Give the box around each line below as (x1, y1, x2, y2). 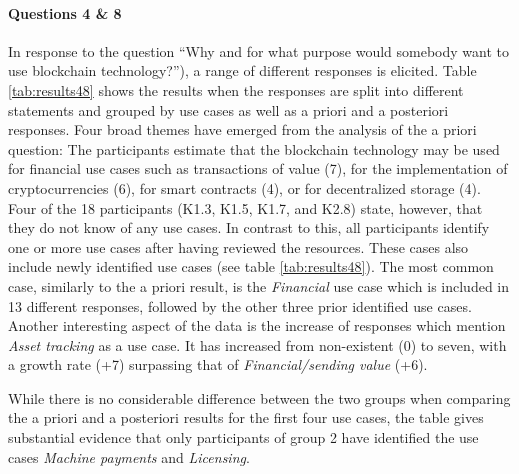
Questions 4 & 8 (8, 2, 122, 23)
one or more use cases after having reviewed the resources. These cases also (8, 236, 469, 257)
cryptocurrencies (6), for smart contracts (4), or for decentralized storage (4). (8, 177, 481, 198)
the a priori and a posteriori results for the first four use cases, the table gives (8, 407, 484, 428)
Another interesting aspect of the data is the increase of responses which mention (8, 315, 506, 336)
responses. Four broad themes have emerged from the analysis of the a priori (8, 119, 477, 140)
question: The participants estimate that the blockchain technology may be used (8, 138, 500, 159)
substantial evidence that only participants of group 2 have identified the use (8, 427, 479, 448)
